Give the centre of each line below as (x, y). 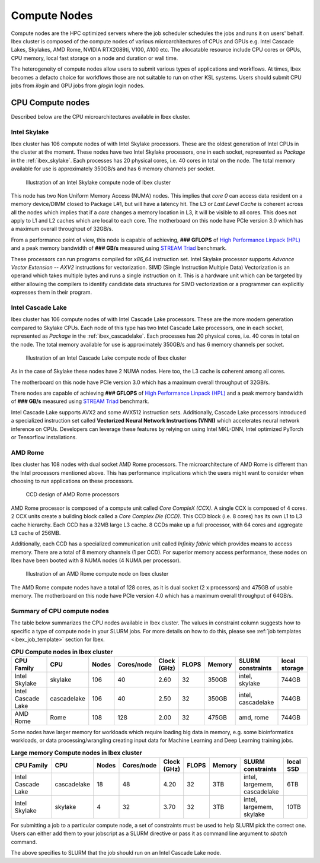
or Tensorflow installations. (44, 437)
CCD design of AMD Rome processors (73, 494)
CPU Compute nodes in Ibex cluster (62, 652)
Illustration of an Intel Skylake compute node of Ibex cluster (98, 182)
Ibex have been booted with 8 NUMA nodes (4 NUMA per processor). (96, 560)
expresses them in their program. (51, 292)
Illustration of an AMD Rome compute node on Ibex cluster (97, 574)
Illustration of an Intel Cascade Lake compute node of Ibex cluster (106, 358)
